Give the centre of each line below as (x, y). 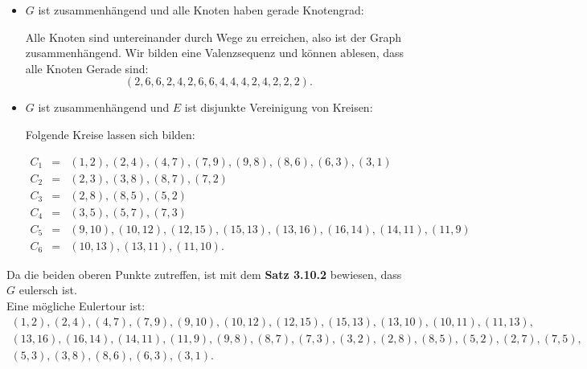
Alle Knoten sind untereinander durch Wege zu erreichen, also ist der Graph (213, 37)
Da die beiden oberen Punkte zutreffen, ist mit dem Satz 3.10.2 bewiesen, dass (204, 274)
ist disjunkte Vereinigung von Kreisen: (279, 107)
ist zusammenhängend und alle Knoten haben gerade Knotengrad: (201, 10)
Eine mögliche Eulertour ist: (76, 305)
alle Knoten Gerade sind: (87, 68)
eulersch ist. (48, 290)
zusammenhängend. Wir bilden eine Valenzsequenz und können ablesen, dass (215, 53)
